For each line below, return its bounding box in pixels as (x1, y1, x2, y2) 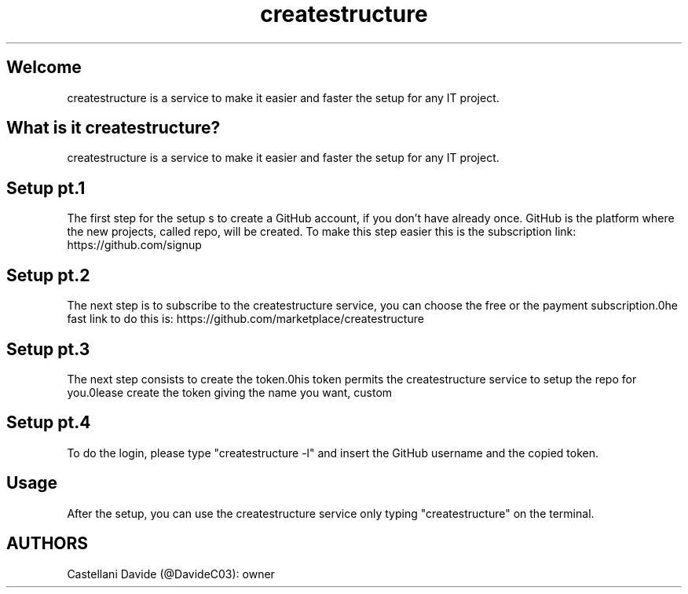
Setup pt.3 (6, 339, 90, 359)
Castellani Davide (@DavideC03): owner (67, 566, 275, 581)
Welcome (6, 57, 82, 78)
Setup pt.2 (6, 265, 90, 285)
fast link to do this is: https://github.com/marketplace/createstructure (67, 312, 424, 326)
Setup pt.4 (6, 412, 91, 433)
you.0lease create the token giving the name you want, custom (67, 385, 393, 399)
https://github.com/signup (67, 238, 202, 252)
